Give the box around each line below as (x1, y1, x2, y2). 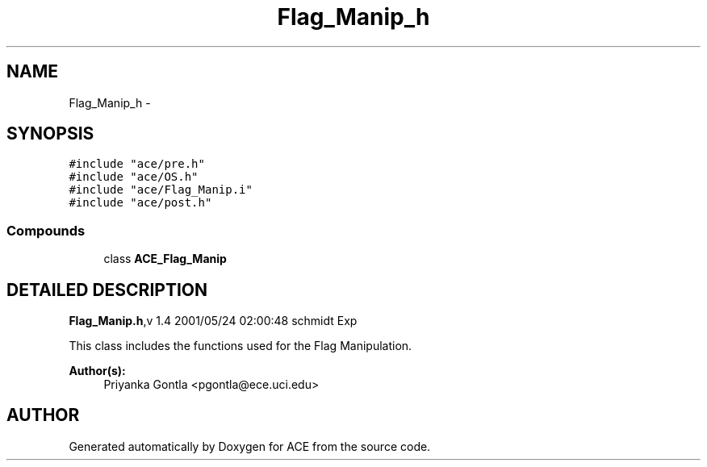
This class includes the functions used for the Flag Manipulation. (69, 339, 412, 353)
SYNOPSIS (6, 123, 94, 144)
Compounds (6, 222, 86, 239)
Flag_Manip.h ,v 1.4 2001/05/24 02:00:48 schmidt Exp (69, 314, 358, 328)
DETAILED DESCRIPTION (6, 279, 208, 300)
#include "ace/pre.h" (69, 157, 205, 171)
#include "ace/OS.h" (69, 170, 199, 184)
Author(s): (69, 364, 126, 378)
